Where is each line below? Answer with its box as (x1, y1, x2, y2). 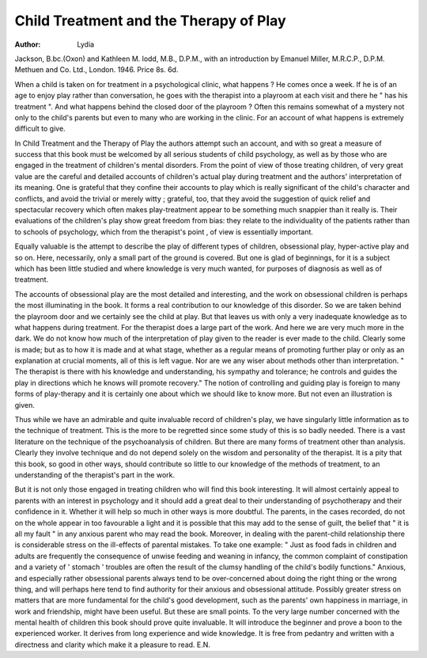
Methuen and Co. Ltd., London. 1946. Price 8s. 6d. (14, 65, 179, 74)
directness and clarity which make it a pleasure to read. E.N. (14, 640, 211, 649)
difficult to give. (14, 124, 66, 134)
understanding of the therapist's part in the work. (14, 470, 176, 479)
